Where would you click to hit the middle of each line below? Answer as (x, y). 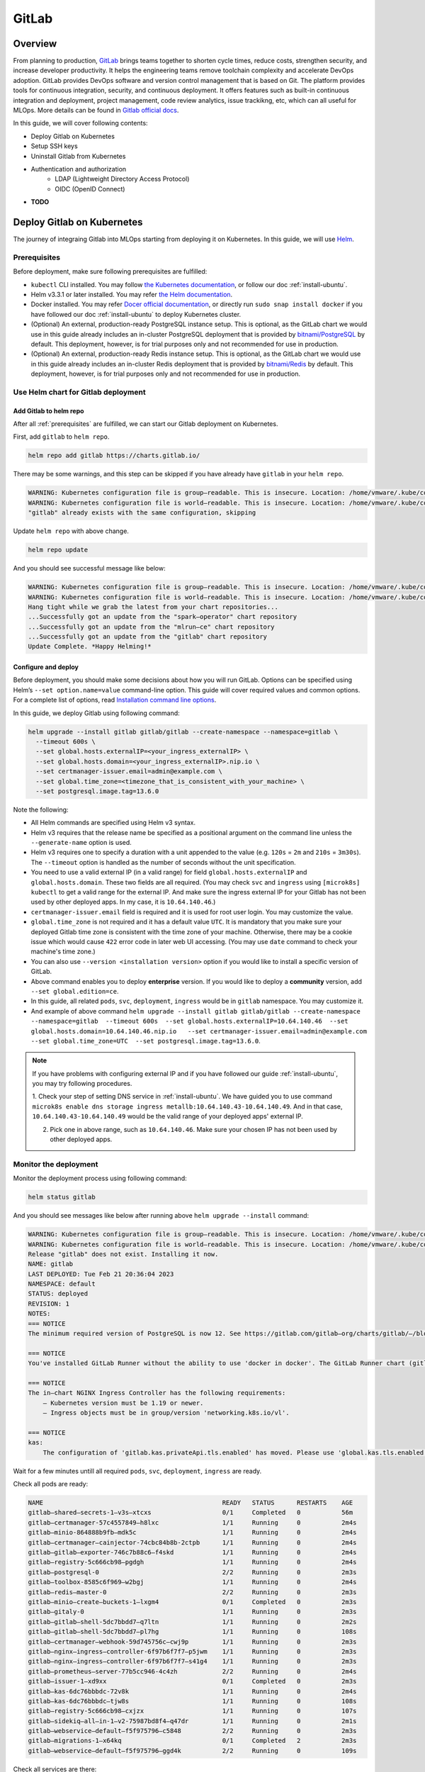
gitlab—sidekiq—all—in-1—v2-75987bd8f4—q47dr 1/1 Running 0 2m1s (192, 1721)
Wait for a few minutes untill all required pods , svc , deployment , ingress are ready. (137, 1471)
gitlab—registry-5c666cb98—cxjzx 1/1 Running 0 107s (192, 1711)
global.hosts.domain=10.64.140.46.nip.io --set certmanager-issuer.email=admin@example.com (199, 1031)
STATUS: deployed (58, 1294)
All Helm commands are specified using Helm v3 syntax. (113, 823)
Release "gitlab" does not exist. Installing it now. (123, 1254)
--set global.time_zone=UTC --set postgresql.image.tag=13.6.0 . (146, 1041)
